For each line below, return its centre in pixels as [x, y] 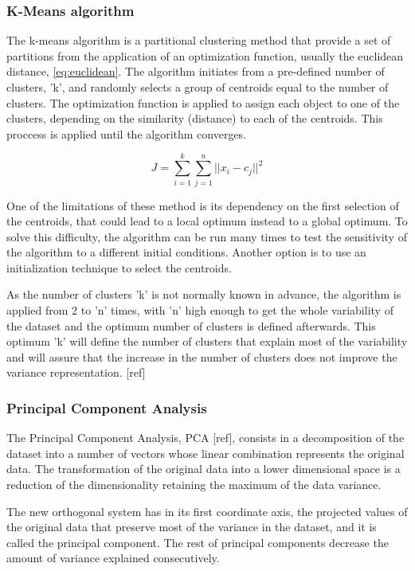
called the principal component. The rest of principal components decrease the [198, 542]
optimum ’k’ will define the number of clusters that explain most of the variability [207, 341]
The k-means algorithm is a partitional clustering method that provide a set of [199, 40]
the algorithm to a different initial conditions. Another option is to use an [186, 252]
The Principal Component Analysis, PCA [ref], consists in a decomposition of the [206, 438]
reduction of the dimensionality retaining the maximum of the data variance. [194, 485]
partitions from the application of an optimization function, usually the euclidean [205, 55]
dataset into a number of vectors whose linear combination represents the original [206, 453]
